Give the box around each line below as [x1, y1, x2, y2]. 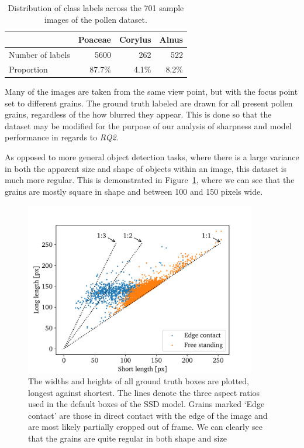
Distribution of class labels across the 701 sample [8, 2, 184, 13]
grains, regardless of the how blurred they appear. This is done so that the [5, 108, 272, 120]
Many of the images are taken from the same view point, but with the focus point [5, 85, 298, 97]
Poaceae [78, 33, 111, 46]
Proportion [9, 63, 48, 75]
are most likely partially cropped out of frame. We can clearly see [28, 421, 262, 433]
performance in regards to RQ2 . [5, 131, 119, 143]
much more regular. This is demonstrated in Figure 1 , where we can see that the [5, 174, 295, 186]
